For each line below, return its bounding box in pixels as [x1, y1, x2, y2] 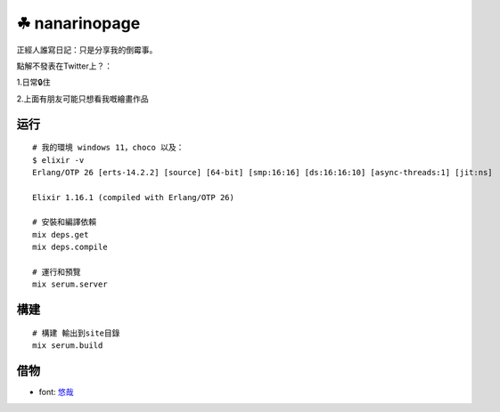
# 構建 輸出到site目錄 [32, 327, 120, 338]
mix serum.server [32, 279, 108, 289]
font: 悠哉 [38, 387, 74, 398]
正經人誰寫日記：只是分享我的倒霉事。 [16, 44, 158, 55]
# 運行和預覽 [32, 267, 81, 278]
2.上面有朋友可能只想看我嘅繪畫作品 [16, 93, 149, 104]
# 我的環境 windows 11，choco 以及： [32, 142, 184, 153]
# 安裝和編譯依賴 [32, 217, 97, 227]
